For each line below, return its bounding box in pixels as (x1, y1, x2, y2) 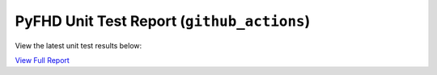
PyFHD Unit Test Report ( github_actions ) (15, 12, 311, 30)
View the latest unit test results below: (15, 40, 142, 50)
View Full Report (15, 55, 70, 65)
